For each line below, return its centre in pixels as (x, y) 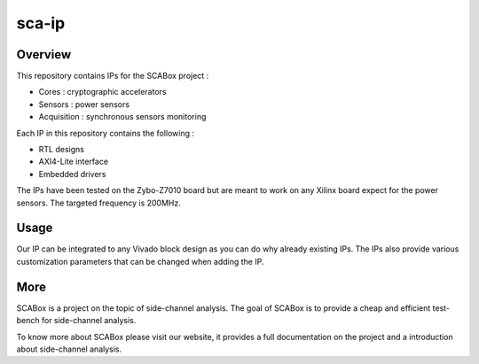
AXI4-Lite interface (74, 162)
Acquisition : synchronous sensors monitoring (122, 117)
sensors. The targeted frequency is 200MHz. (98, 203)
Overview (44, 54)
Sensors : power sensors (84, 104)
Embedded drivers (72, 174)
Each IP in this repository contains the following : (106, 133)
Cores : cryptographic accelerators (102, 92)
